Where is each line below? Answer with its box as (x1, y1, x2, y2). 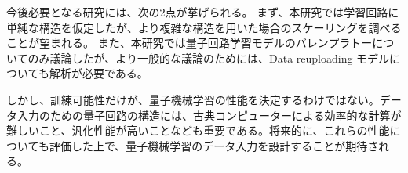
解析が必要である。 (49, 65, 148, 81)
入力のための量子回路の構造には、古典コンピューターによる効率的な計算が (16, 106, 402, 123)
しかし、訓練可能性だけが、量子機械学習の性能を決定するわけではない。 (6, 91, 380, 107)
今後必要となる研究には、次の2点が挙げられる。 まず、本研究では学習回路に (6, 4, 399, 20)
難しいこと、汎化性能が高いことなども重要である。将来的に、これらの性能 (6, 122, 390, 139)
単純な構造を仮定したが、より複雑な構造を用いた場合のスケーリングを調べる (6, 19, 402, 35)
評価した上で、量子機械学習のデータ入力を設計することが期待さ (49, 137, 379, 153)
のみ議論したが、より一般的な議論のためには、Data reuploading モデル (27, 49, 390, 66)
